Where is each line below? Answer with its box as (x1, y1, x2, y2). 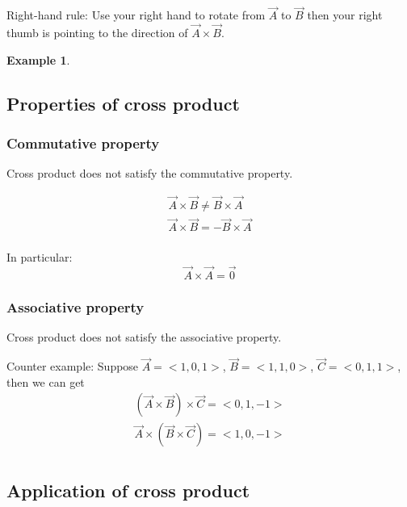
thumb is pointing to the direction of (6, 24, 188, 41)
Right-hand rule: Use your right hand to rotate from (6, 6, 266, 23)
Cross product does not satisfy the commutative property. (6, 165, 293, 182)
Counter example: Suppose (6, 358, 139, 375)
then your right (307, 6, 383, 23)
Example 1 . (6, 51, 70, 68)
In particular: (6, 249, 73, 266)
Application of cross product (6, 477, 250, 502)
